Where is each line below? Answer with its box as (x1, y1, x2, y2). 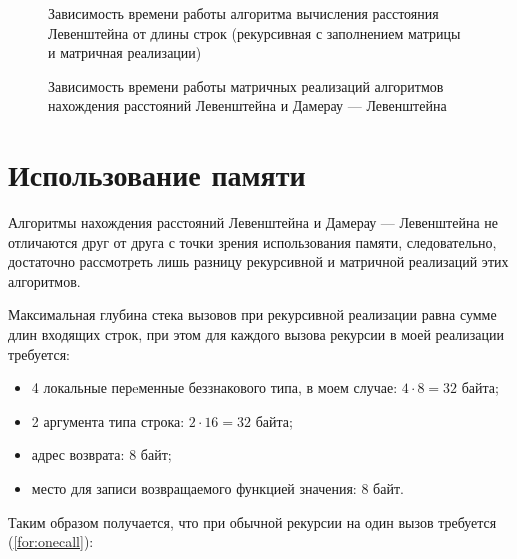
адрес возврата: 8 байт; (31, 444, 172, 465)
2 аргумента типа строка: (31, 410, 185, 431)
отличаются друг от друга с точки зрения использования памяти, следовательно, (8, 231, 497, 252)
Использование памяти (8, 154, 306, 195)
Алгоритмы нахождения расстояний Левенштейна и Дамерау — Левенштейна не (8, 212, 498, 233)
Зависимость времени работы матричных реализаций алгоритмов (48, 75, 444, 96)
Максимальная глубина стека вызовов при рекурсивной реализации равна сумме (8, 304, 497, 325)
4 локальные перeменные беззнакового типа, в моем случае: (31, 377, 398, 398)
